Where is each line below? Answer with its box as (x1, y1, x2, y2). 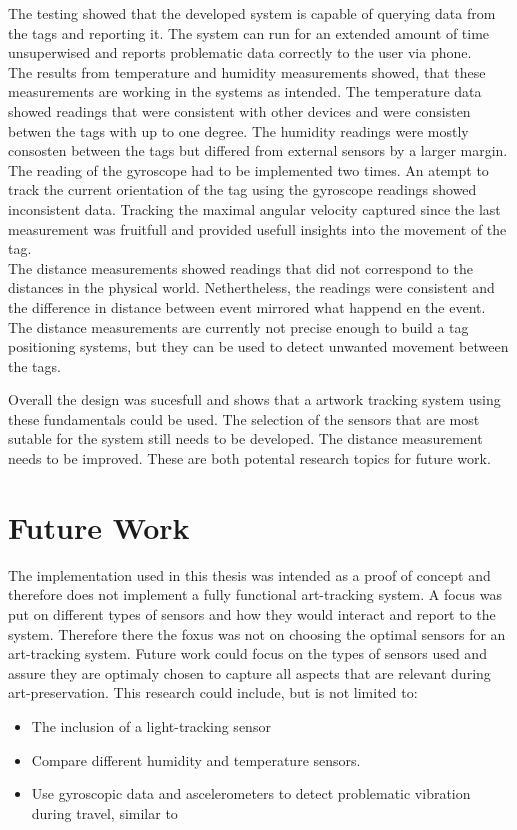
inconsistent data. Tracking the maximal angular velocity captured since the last (8, 198, 501, 219)
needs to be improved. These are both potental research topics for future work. (8, 448, 491, 469)
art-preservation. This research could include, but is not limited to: (8, 682, 418, 703)
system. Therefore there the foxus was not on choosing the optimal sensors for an (8, 623, 506, 644)
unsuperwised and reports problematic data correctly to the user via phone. (8, 42, 472, 63)
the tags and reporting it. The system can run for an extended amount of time (8, 22, 490, 43)
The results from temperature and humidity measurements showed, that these (8, 61, 486, 82)
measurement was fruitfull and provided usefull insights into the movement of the (8, 218, 507, 239)
